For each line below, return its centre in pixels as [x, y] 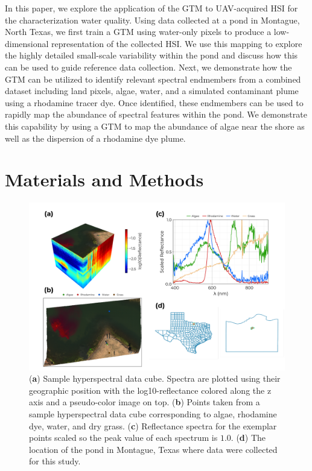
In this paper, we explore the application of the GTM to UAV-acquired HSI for [151, 8]
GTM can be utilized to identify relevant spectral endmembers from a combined [153, 79]
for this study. [55, 461]
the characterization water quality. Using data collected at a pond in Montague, [152, 20]
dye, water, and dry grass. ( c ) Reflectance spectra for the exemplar [153, 425]
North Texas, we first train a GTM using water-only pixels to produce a [138, 32]
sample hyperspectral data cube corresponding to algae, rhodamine [153, 414]
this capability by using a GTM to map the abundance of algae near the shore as [155, 126]
